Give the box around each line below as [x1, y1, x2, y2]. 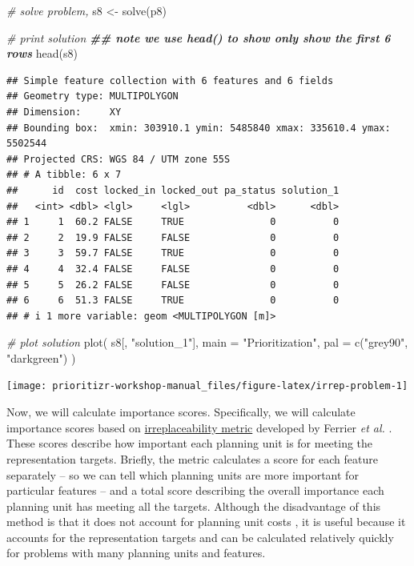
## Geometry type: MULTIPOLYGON [6, 90, 179, 102]
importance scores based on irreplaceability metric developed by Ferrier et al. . [6, 419, 392, 436]
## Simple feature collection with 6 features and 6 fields [6, 74, 334, 86]
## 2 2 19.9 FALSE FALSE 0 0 [6, 231, 340, 243]
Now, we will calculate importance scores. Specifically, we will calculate [6, 403, 356, 420]
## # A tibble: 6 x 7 [6, 169, 122, 181]
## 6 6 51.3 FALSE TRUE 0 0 [6, 295, 340, 307]
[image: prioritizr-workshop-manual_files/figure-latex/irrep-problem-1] [6, 380, 408, 392]
